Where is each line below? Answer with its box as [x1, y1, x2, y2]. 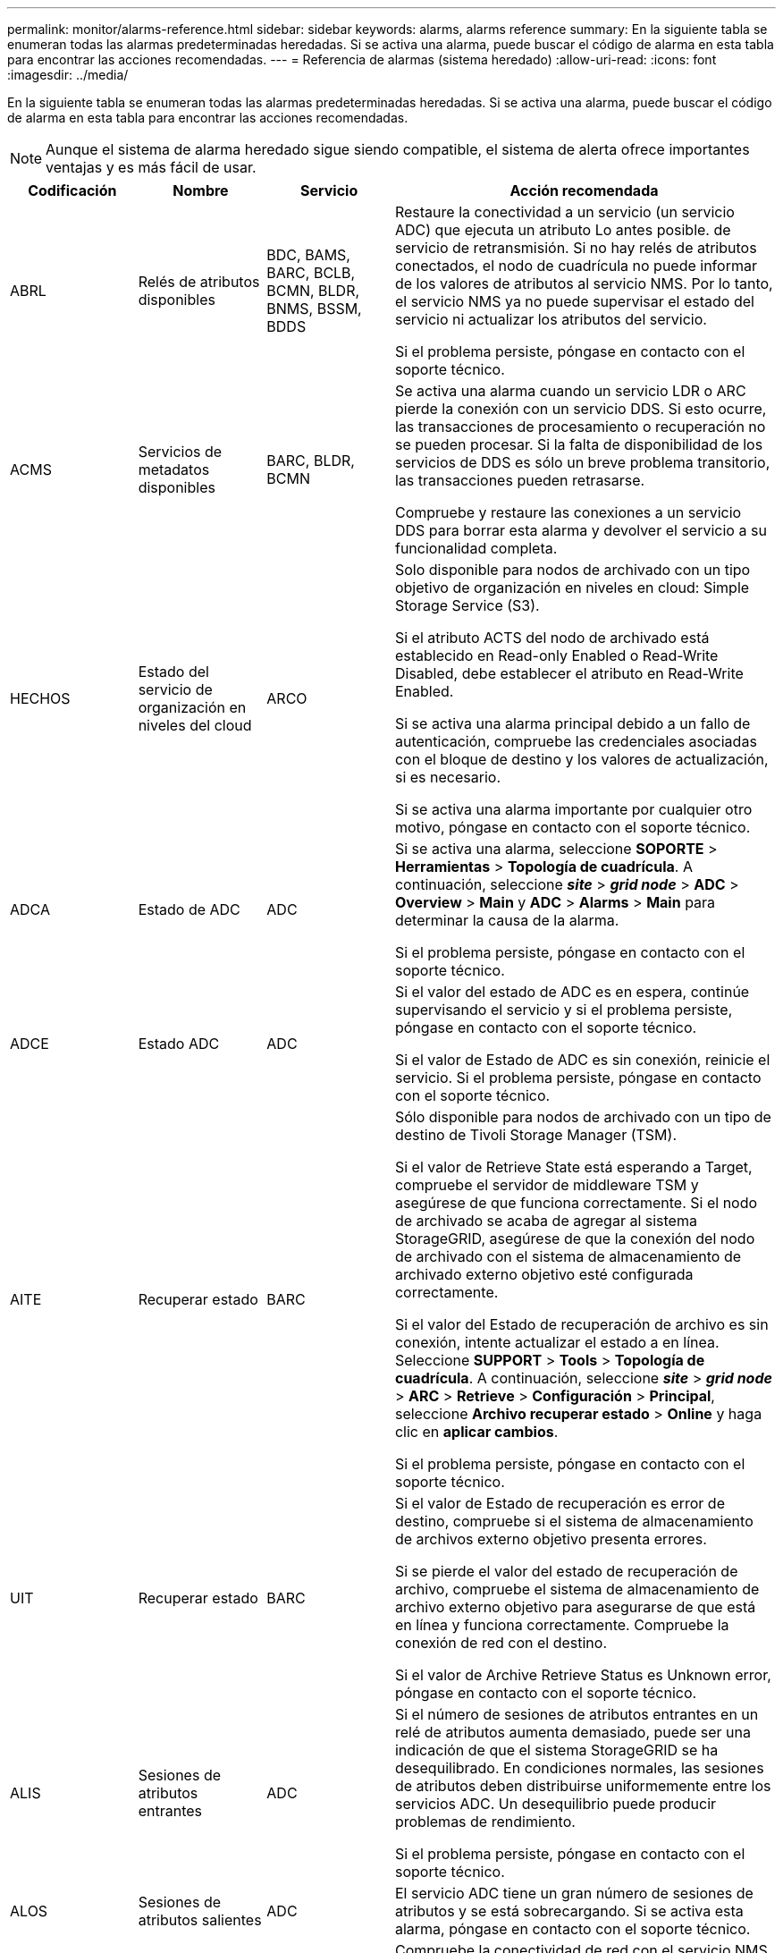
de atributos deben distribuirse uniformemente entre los [394, 1777, 771, 1795]
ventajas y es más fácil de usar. [46, 158, 257, 176]
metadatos [138, 461, 210, 478]
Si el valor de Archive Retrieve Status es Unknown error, [394, 1666, 771, 1684]
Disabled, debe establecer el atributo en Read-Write [394, 664, 744, 682]
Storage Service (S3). [394, 596, 540, 614]
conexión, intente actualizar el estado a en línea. [394, 1333, 720, 1351]
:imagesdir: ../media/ [7, 67, 129, 82]
